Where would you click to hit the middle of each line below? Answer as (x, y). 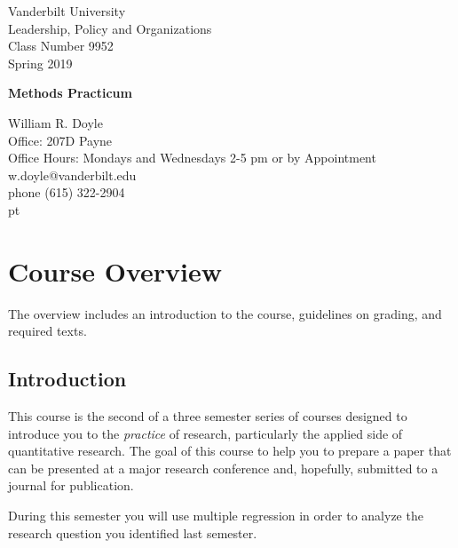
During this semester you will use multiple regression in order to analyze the (216, 516)
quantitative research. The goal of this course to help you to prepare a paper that (230, 451)
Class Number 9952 (61, 46)
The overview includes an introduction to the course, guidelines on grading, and (225, 313)
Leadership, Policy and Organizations (110, 28)
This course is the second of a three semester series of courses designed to (208, 416)
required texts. (47, 331)
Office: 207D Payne (60, 140)
